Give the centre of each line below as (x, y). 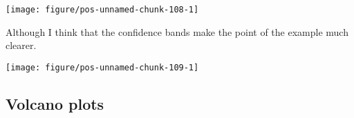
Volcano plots (55, 103)
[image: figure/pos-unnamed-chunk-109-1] (102, 67)
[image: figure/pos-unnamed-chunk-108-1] (102, 10)
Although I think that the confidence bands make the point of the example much (177, 31)
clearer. (21, 45)
